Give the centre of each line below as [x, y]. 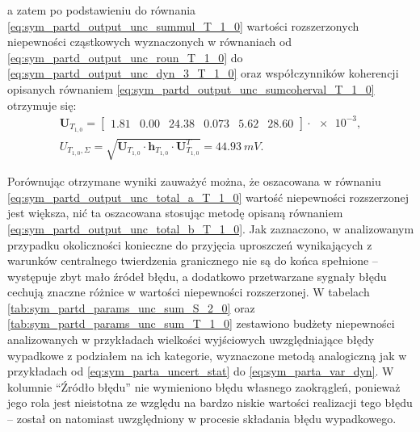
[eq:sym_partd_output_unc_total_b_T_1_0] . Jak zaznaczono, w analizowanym [211, 228]
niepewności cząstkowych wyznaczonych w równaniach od [150, 42]
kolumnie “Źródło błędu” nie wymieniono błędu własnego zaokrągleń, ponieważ [204, 386]
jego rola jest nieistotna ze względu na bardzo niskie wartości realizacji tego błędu [210, 403]
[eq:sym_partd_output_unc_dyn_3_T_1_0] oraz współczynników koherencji [203, 73]
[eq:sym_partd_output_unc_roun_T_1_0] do [125, 57]
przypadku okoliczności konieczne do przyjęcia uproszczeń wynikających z [190, 244]
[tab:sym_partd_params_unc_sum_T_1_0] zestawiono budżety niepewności [201, 323]
